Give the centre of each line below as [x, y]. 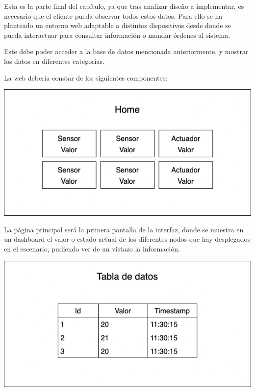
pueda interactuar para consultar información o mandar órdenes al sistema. [117, 35]
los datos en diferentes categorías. [54, 61]
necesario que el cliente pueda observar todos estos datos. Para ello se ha [113, 15]
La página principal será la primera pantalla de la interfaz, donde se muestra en [124, 229]
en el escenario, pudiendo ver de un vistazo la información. [92, 248]
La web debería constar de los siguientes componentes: [86, 77]
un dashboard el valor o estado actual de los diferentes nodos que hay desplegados [127, 239]
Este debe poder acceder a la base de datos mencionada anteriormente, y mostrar [126, 51]
